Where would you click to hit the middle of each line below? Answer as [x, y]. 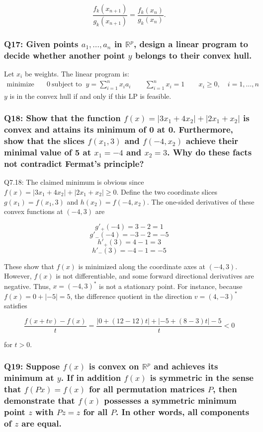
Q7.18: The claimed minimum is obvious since [74, 182]
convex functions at [34, 211]
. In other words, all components [183, 411]
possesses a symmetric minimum [170, 400]
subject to [67, 85]
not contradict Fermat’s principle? [74, 164]
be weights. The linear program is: [77, 74]
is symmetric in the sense [202, 378]
